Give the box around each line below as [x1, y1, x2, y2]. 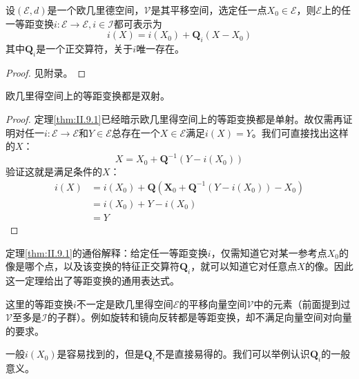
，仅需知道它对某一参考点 [211, 245, 327, 260]
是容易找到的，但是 [57, 347, 144, 361]
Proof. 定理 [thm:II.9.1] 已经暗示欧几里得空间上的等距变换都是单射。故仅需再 [6, 111, 343, 126]
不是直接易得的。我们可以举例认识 [155, 347, 310, 361]
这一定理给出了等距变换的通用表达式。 [6, 273, 179, 287]
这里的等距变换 [6, 296, 73, 311]
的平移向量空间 [179, 296, 247, 311]
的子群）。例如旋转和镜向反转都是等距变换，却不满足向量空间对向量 [47, 310, 352, 324]
